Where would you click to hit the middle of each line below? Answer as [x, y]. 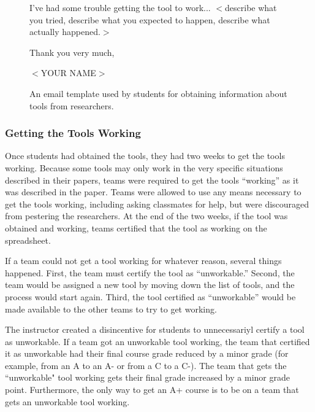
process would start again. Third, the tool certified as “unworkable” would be [150, 296]
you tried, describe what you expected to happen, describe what [150, 19]
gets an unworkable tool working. [67, 401]
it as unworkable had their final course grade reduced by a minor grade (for [147, 353]
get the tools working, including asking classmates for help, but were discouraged [157, 204]
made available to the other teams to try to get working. [111, 309]
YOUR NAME [68, 73]
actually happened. [65, 32]
